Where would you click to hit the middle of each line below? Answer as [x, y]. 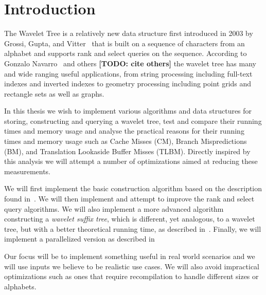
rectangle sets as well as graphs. [54, 93]
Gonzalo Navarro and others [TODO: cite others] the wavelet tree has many [130, 63]
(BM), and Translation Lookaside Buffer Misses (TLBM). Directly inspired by [127, 151]
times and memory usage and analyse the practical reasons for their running [124, 131]
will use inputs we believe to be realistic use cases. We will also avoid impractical [132, 266]
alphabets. [20, 286]
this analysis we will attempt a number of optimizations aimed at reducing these [131, 161]
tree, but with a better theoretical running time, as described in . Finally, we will [133, 228]
